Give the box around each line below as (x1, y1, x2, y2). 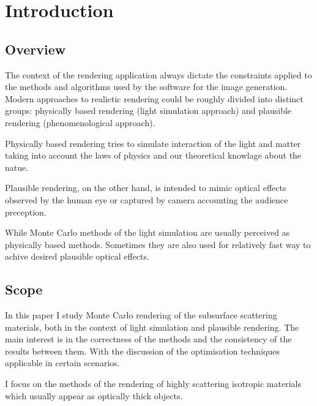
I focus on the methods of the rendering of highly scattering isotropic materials (5, 377, 301, 390)
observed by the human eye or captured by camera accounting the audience (5, 193, 288, 206)
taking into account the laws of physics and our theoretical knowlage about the (5, 149, 302, 162)
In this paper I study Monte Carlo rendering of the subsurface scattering (5, 309, 277, 321)
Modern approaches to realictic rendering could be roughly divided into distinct (5, 92, 304, 105)
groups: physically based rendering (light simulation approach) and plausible (5, 104, 292, 117)
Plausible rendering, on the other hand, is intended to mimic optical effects (5, 181, 286, 194)
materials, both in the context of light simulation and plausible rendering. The (5, 320, 299, 333)
